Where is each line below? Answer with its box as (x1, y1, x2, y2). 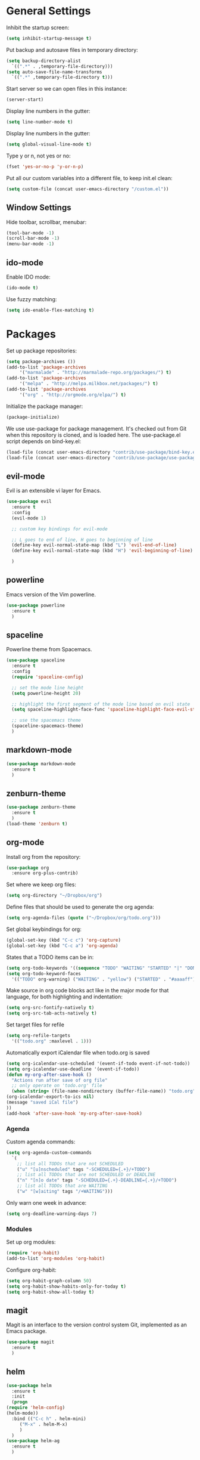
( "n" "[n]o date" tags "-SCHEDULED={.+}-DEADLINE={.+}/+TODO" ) (17, 1177, 177, 1183)
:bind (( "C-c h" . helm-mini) (11, 1415, 86, 1422)
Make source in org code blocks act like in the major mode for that (6, 987, 169, 994)
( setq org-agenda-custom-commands (6, 1149, 92, 1155)
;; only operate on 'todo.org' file (11, 1082, 102, 1089)
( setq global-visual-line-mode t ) (6, 141, 92, 147)
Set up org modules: (6, 1239, 56, 1246)
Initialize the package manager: (6, 403, 83, 410)
